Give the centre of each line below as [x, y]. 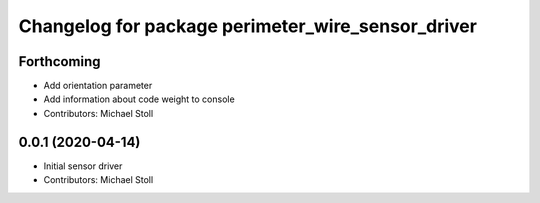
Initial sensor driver [83, 166]
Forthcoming [59, 61]
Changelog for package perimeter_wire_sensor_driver [247, 26]
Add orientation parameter [98, 86]
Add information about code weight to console [139, 99]
